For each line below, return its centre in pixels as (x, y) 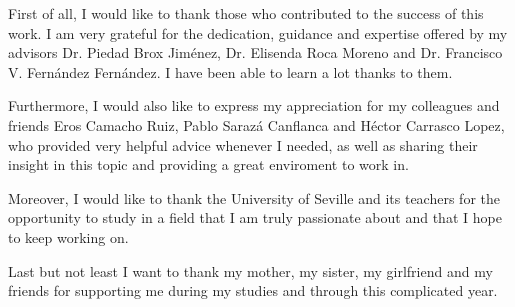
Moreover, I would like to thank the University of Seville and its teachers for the (254, 197)
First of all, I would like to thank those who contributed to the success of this (246, 13)
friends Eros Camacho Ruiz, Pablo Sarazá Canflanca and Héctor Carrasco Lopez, (256, 124)
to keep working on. (68, 236)
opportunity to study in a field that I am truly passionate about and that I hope (255, 217)
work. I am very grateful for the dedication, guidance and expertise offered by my (258, 32)
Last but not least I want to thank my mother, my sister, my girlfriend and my (250, 270)
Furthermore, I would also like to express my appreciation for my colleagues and (254, 105)
